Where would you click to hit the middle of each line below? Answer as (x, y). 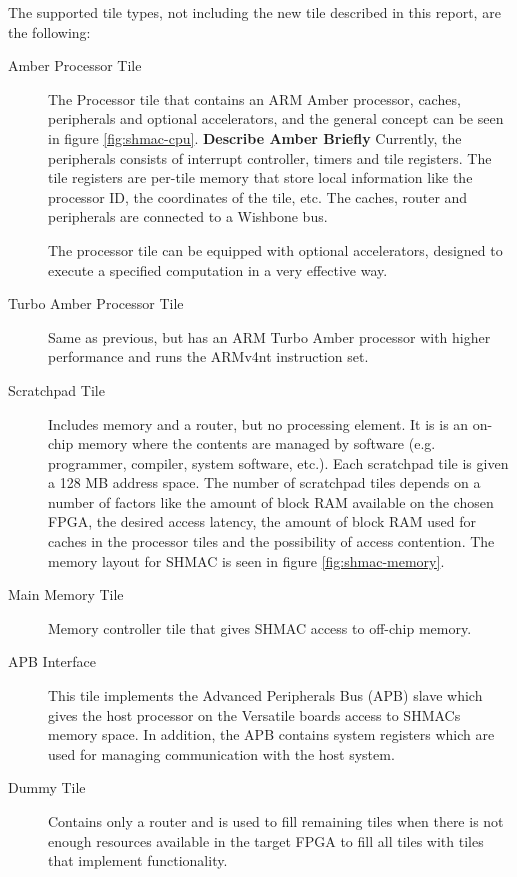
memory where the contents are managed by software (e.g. (256, 443)
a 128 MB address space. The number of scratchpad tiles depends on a (264, 482)
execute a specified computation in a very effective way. (218, 269)
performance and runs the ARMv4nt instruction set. (208, 356)
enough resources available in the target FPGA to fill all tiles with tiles (266, 840)
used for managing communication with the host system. (221, 753)
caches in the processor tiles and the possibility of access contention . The (271, 541)
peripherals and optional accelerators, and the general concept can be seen (276, 118)
